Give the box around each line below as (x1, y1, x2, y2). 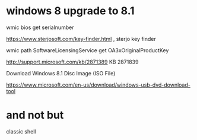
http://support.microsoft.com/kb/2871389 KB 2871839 (6, 58, 139, 65)
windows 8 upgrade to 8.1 (6, 4, 135, 18)
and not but (6, 109, 64, 122)
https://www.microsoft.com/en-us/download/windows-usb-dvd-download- (6, 81, 191, 88)
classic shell (6, 128, 36, 135)
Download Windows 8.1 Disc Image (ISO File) (6, 69, 116, 77)
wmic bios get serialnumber (6, 24, 74, 31)
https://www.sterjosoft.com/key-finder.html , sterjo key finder (6, 35, 156, 42)
